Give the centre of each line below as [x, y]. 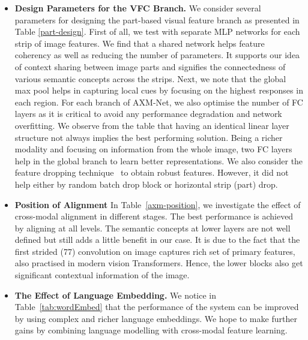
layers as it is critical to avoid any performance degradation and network [148, 114]
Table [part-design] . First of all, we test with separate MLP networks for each [157, 31]
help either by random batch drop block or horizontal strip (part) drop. [146, 184]
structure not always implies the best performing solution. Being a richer [149, 137]
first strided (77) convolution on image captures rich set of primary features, [155, 251]
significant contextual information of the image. [102, 275]
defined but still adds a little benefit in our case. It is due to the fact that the [157, 240]
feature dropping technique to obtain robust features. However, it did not [152, 172]
